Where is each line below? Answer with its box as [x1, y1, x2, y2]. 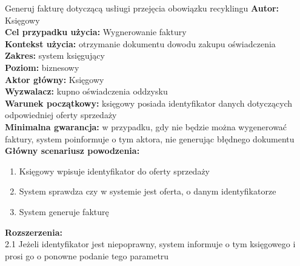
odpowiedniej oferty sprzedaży [5, 108, 117, 121]
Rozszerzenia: [5, 225, 63, 238]
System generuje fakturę [19, 205, 109, 218]
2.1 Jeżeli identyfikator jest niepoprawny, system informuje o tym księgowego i [5, 238, 296, 250]
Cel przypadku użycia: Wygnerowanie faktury [5, 25, 187, 38]
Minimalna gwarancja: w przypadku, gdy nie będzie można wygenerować [5, 120, 287, 133]
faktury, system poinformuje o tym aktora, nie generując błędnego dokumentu [5, 132, 295, 145]
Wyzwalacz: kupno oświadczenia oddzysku [5, 85, 168, 98]
